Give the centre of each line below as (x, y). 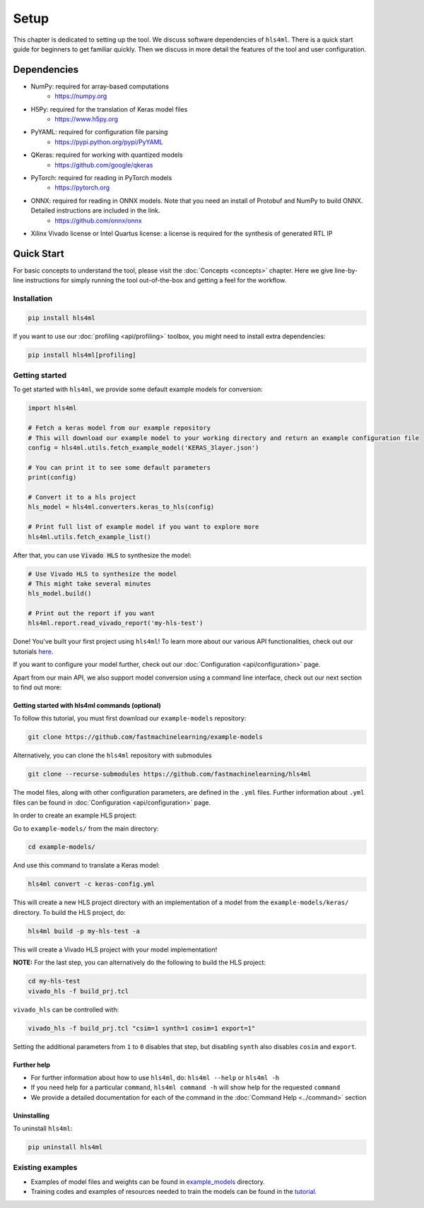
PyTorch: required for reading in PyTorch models (101, 177)
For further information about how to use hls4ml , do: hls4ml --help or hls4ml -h (155, 1077)
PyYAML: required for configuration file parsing (99, 132)
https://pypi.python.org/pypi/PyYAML (109, 142)
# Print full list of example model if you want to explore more (143, 527)
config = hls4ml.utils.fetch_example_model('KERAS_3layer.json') (143, 448)
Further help (32, 1065)
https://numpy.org (81, 96)
